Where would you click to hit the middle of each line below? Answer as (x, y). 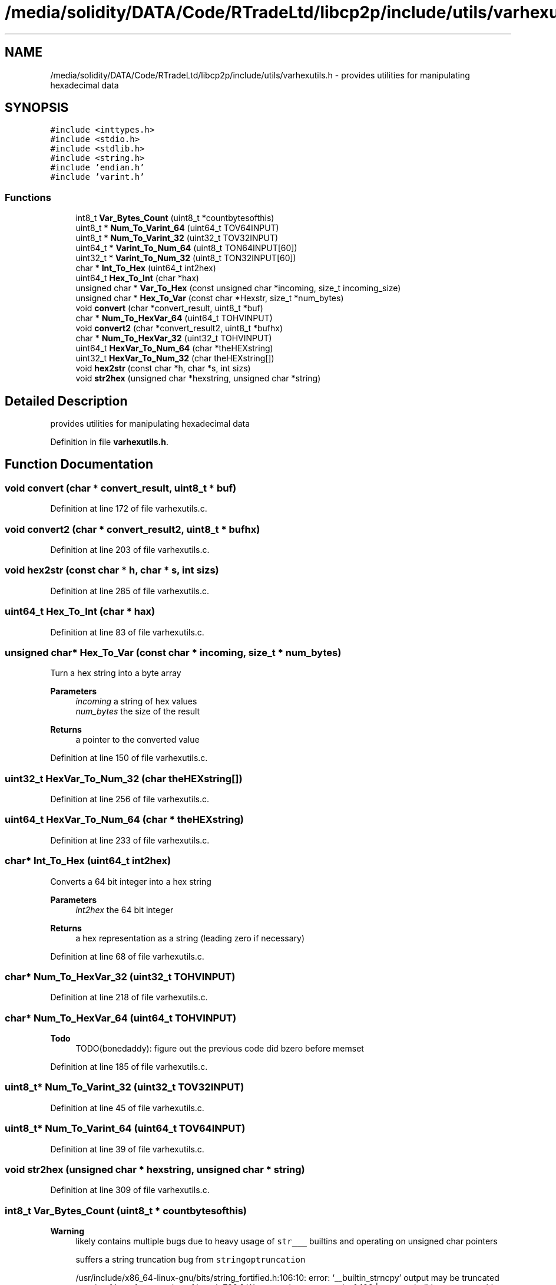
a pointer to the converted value (138, 740)
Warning (67, 1231)
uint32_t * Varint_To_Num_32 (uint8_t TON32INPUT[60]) (186, 258)
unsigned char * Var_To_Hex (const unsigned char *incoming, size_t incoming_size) (238, 288)
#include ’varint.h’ (97, 177)
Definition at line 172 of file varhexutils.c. (129, 509)
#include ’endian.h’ (97, 168)
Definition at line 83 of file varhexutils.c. (127, 632)
